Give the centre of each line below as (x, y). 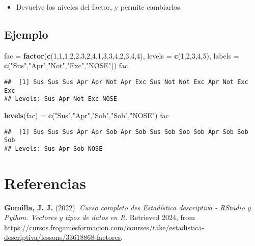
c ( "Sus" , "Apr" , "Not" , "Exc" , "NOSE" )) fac (66, 65)
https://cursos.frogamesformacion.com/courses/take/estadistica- (104, 227)
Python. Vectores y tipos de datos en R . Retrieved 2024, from (100, 217)
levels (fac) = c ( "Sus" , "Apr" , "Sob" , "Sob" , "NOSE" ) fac (87, 115)
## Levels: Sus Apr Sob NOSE (53, 148)
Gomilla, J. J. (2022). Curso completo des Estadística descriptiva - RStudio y (127, 207)
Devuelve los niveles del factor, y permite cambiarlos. (99, 7)
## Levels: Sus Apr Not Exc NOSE (61, 99)
